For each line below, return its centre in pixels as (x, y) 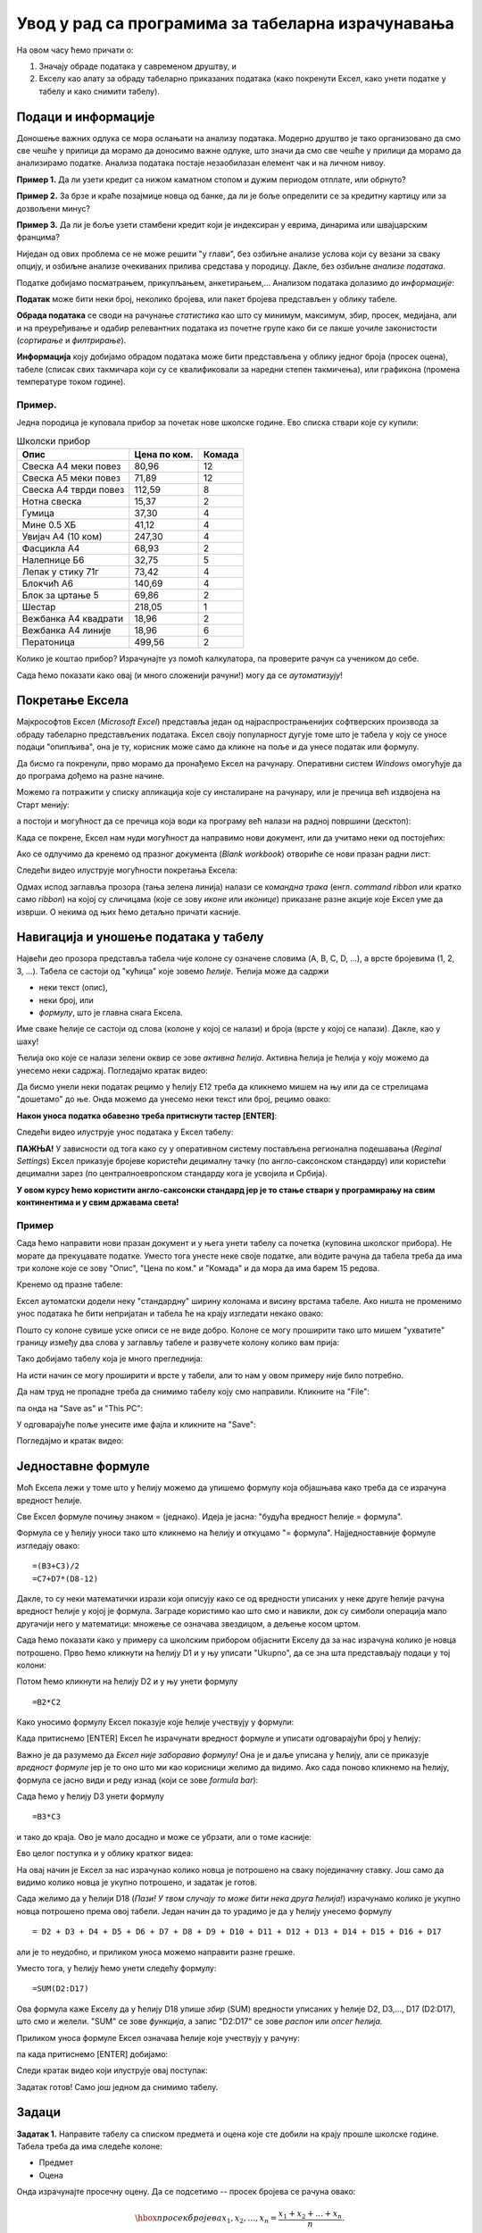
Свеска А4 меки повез (71, 466)
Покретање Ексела (73, 701)
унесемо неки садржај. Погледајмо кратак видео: (112, 1070)
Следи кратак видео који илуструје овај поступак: (112, 2070)
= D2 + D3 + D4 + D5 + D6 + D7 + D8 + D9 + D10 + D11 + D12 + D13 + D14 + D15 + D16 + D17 (237, 1932)
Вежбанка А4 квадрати (73, 619)
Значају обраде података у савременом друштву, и (137, 66)
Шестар (39, 607)
